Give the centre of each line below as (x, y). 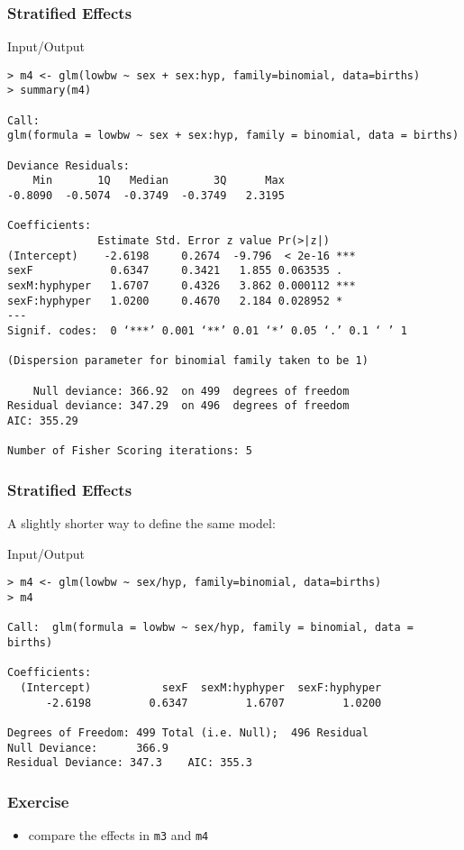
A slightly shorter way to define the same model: (141, 523)
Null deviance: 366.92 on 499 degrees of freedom (191, 391)
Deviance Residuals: (69, 165)
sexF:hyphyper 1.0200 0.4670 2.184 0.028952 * (175, 301)
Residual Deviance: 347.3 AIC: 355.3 (130, 763)
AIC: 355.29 (43, 420)
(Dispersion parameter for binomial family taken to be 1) (188, 361)
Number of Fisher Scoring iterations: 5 (130, 451)
